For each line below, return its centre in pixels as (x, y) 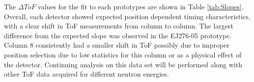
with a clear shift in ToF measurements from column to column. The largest (119, 26)
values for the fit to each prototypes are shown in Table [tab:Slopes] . (141, 6)
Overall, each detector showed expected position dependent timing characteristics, (127, 16)
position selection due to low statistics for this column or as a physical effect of (123, 54)
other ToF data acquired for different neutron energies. (86, 74)
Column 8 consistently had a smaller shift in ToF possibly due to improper (117, 45)
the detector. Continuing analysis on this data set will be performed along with (123, 64)
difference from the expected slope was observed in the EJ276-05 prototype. (118, 35)
